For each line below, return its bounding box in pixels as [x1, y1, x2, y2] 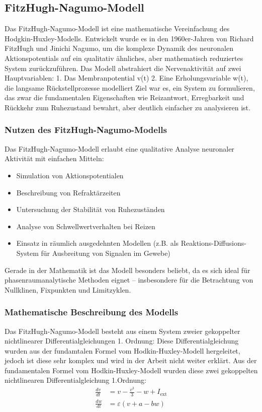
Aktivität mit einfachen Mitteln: [5, 153, 104, 164]
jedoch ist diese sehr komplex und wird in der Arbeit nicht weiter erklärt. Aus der [5, 355, 257, 366]
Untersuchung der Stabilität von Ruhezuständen [16, 204, 165, 215]
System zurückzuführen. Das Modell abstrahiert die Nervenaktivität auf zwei [5, 62, 241, 73]
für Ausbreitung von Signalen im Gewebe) [41, 247, 170, 258]
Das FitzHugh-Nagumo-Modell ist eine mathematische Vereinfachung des [5, 23, 230, 34]
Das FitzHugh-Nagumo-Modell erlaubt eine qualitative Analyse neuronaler [5, 143, 234, 154]
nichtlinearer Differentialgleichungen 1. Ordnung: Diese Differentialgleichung [5, 335, 239, 346]
